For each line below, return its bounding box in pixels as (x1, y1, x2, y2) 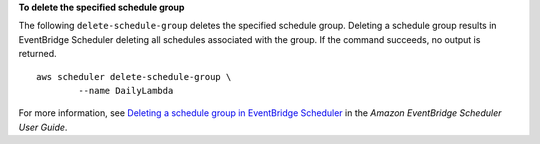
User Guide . (18, 121, 68, 133)
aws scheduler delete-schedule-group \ (36, 71, 232, 82)
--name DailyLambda (78, 85, 174, 96)
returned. (18, 48, 57, 60)
